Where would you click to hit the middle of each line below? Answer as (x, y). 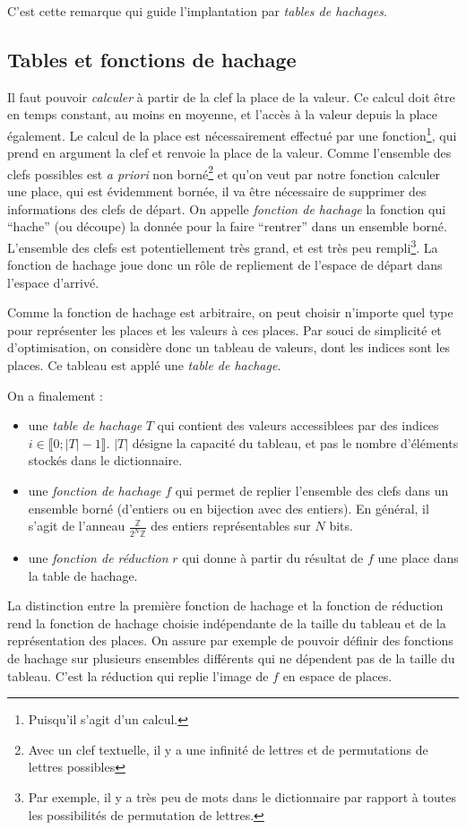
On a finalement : (55, 395)
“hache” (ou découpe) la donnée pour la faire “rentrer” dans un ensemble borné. (227, 226)
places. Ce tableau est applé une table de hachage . (144, 365)
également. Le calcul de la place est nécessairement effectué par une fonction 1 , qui (232, 134)
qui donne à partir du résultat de (273, 558)
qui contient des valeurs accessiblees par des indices (298, 425)
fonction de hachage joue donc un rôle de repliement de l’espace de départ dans (225, 265)
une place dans (418, 558)
